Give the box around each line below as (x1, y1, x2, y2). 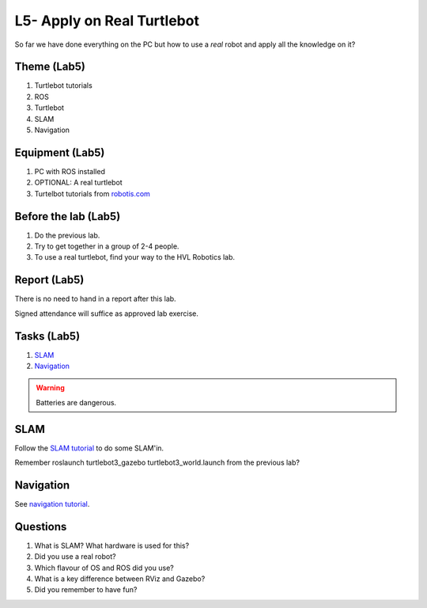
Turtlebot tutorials (34, 81, 93, 90)
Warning (36, 383, 65, 393)
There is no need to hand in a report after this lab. (14, 294, 177, 304)
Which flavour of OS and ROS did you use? (34, 563, 174, 572)
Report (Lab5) (14, 273, 85, 287)
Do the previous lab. (34, 230, 100, 240)
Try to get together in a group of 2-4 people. (34, 241, 179, 251)
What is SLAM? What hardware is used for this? (34, 541, 190, 550)
